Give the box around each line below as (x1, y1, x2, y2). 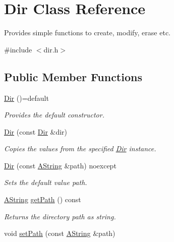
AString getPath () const (4, 194, 81, 205)
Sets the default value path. (4, 177, 87, 188)
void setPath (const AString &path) (4, 228, 115, 238)
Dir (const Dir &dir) (4, 126, 68, 137)
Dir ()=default (4, 92, 49, 103)
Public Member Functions (4, 69, 142, 84)
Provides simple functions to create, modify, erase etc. (4, 27, 170, 38)
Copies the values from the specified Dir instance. (4, 143, 156, 154)
